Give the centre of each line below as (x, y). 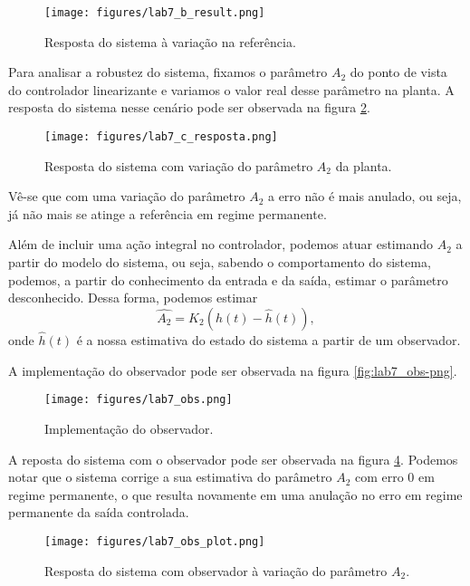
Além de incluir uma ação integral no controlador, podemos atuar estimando (221, 244)
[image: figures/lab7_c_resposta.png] (161, 137)
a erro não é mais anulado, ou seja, (364, 196)
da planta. (364, 165)
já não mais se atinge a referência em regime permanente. (168, 213)
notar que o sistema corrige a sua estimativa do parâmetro (170, 477)
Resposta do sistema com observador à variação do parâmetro (216, 570)
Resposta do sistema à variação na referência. (170, 41)
